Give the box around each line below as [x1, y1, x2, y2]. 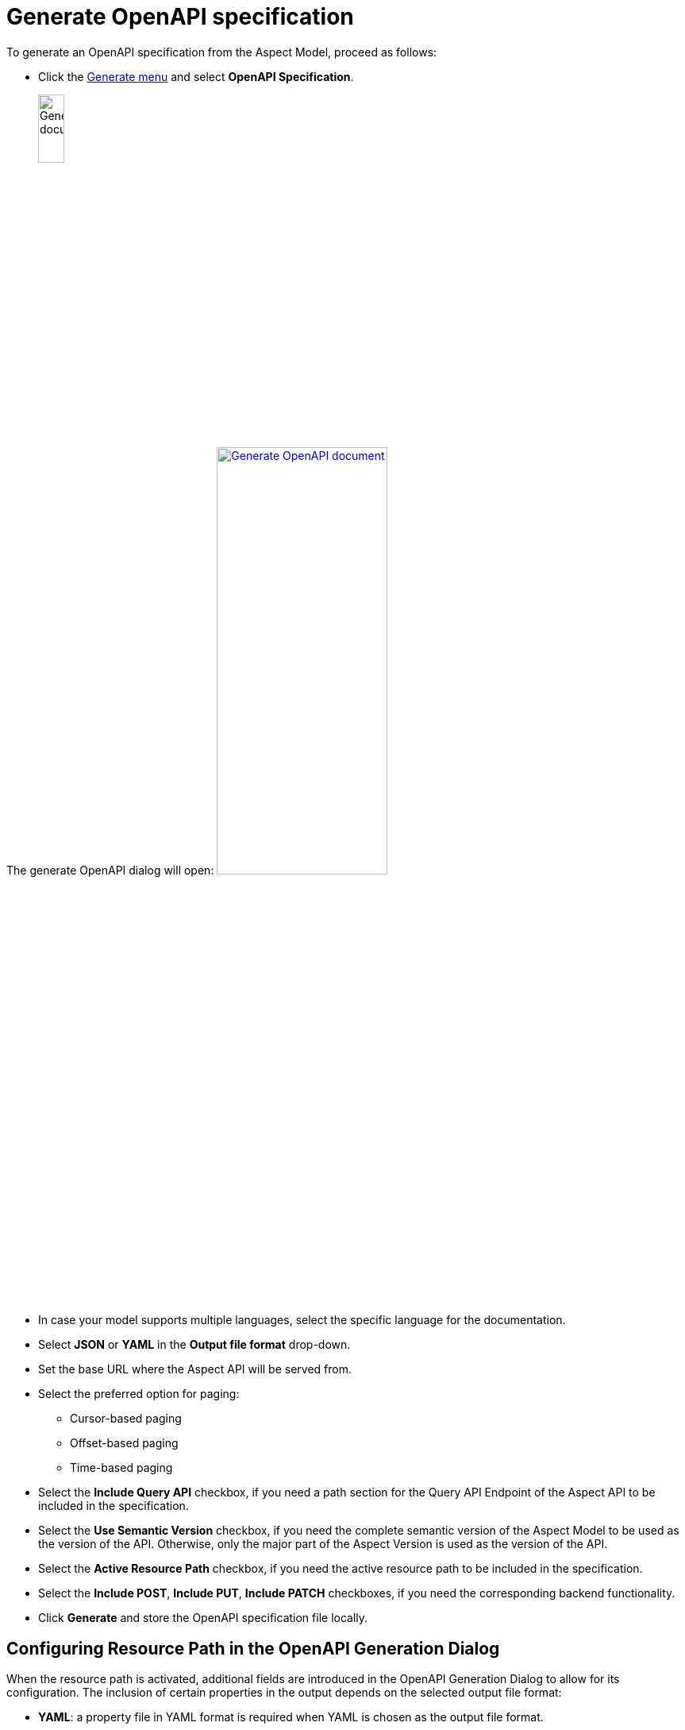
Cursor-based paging [70, 1411, 182, 1426]
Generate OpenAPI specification [6, 3, 354, 30]
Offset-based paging [70, 1436, 179, 1450]
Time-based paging [70, 1461, 173, 1475]
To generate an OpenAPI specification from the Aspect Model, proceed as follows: [6, 44, 437, 59]
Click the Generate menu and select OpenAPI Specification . [38, 69, 354, 83]
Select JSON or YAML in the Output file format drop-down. [38, 1338, 351, 1352]
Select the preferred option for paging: [38, 1387, 240, 1401]
